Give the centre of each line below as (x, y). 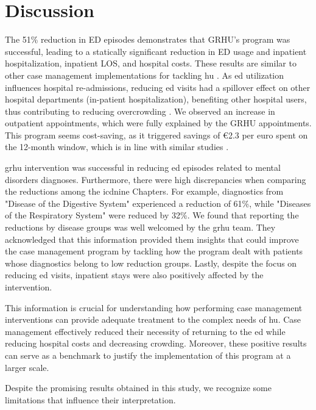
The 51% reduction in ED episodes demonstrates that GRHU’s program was (148, 39)
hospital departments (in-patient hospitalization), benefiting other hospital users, (156, 99)
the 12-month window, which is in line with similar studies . (117, 147)
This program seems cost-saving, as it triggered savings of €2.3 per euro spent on (156, 135)
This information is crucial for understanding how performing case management (154, 307)
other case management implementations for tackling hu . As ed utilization (145, 75)
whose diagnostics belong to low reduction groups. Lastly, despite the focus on (151, 263)
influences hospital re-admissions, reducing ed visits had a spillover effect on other (158, 87)
